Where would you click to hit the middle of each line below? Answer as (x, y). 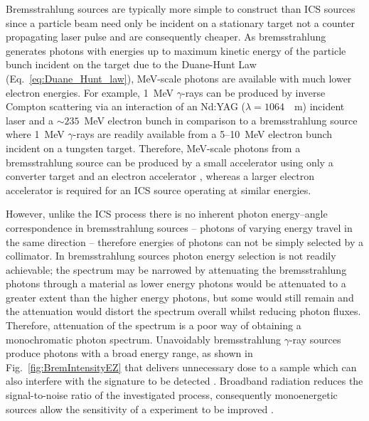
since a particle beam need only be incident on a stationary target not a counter (181, 22)
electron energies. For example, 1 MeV (90, 92)
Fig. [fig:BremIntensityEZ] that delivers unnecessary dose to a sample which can (181, 367)
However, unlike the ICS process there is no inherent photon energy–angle (167, 214)
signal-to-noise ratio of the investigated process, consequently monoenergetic (172, 395)
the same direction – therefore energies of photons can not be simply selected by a (184, 241)
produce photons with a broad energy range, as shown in (129, 353)
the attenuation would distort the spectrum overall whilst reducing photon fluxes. (183, 311)
